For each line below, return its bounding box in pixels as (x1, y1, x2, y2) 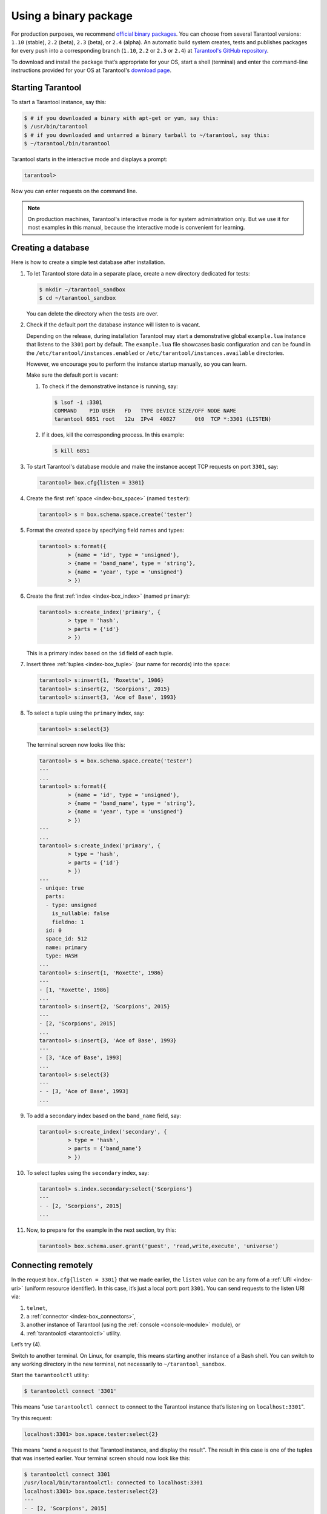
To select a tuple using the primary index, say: (26, 709, 145, 717)
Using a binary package (11, 9, 133, 22)
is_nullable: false (51, 910, 110, 917)
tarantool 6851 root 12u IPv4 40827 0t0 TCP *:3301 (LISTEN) (54, 415, 272, 423)
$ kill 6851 (54, 448, 90, 454)
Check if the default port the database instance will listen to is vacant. (26, 321, 201, 328)
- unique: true (39, 884, 84, 891)
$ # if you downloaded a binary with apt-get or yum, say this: (24, 115, 219, 121)
